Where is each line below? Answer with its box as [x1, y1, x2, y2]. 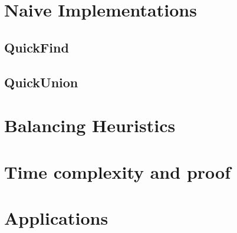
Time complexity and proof [4, 159, 231, 183]
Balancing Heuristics [4, 113, 176, 137]
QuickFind [4, 38, 69, 56]
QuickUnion [4, 73, 78, 91]
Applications [4, 205, 108, 229]
